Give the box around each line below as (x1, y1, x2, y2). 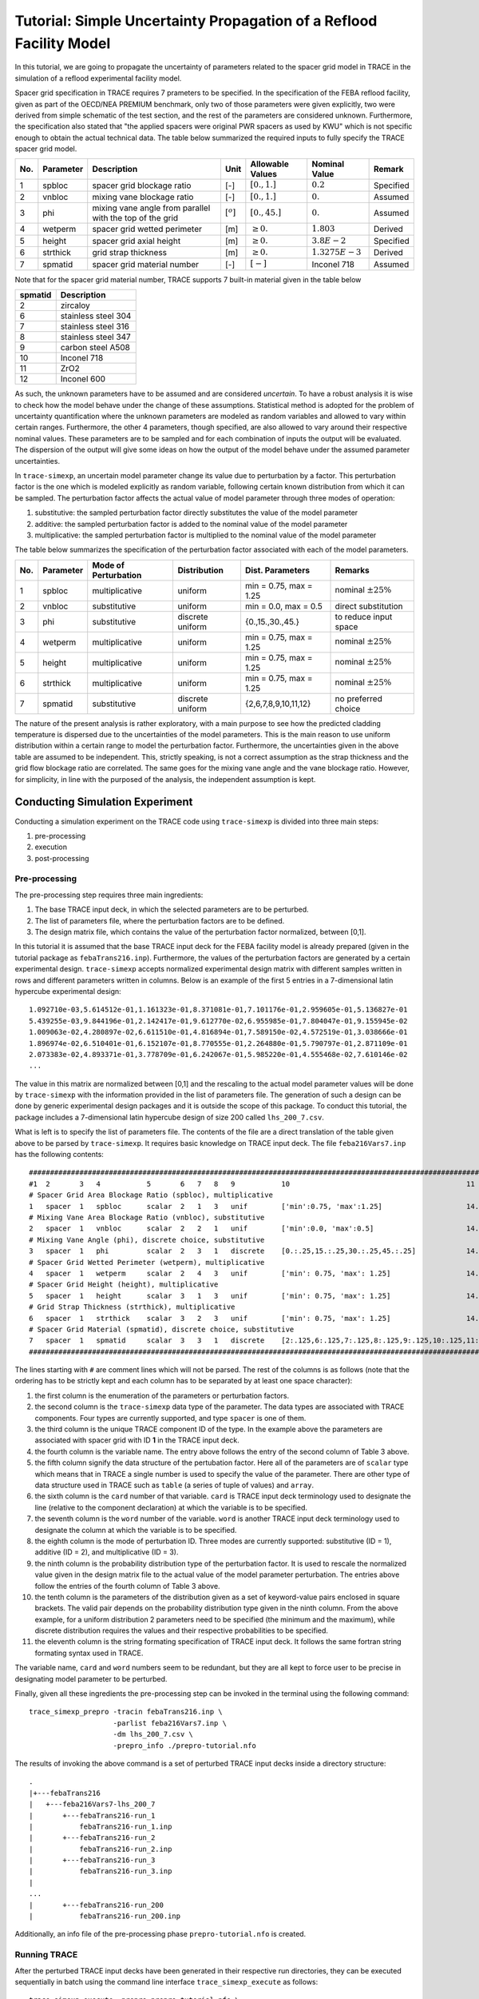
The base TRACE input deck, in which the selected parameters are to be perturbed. (34, 904, 309, 915)
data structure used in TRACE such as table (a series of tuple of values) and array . (34, 1480, 315, 1490)
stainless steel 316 (60, 321, 129, 332)
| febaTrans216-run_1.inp (29, 1821, 172, 1831)
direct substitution (335, 600, 403, 612)
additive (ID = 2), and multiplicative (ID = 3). (34, 1547, 179, 1557)
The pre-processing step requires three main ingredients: (14, 890, 204, 900)
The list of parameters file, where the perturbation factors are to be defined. (34, 916, 285, 925)
